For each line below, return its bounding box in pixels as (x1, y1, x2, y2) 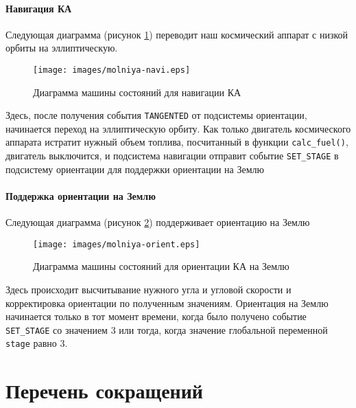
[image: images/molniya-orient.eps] (33, 239, 200, 249)
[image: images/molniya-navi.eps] (33, 65, 191, 75)
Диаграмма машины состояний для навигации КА (33, 84, 241, 99)
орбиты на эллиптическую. (5, 41, 118, 55)
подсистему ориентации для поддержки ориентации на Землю (5, 161, 264, 176)
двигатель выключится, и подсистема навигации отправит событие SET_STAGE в (5, 148, 339, 163)
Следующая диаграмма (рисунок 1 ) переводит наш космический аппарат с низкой (5, 27, 348, 41)
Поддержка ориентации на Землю (5, 188, 156, 203)
